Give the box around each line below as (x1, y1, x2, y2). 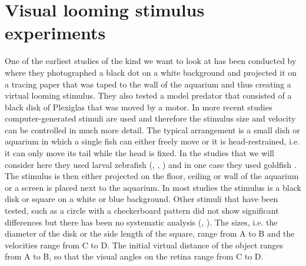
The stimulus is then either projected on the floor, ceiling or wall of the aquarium (5, 170, 299, 182)
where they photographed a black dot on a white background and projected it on (5, 66, 297, 78)
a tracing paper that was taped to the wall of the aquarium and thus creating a (5, 78, 291, 90)
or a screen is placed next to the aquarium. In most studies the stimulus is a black (5, 181, 301, 193)
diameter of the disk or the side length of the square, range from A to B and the (5, 227, 295, 240)
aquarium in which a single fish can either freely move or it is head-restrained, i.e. (5, 135, 300, 147)
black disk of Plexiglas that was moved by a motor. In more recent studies (5, 100, 272, 113)
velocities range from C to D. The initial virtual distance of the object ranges (5, 238, 284, 251)
